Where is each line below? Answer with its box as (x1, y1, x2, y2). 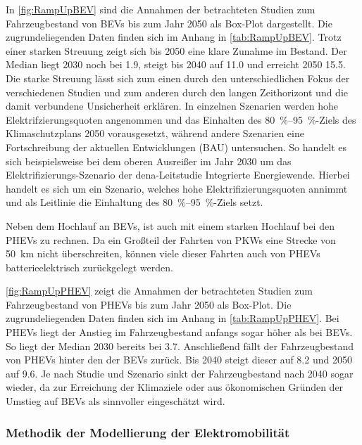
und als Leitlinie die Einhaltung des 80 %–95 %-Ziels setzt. (6, 195, 263, 209)
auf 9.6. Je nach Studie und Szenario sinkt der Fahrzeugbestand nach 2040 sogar (6, 366, 354, 380)
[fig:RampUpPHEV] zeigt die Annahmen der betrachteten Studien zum (6, 283, 313, 298)
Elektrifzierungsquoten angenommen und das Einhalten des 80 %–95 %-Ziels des (6, 112, 356, 127)
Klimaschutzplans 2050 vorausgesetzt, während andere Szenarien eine (6, 126, 304, 141)
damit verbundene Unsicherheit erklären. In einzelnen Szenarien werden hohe (6, 98, 339, 113)
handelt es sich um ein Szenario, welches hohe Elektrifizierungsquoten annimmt (6, 181, 348, 195)
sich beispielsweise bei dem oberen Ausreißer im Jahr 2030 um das (6, 153, 292, 168)
